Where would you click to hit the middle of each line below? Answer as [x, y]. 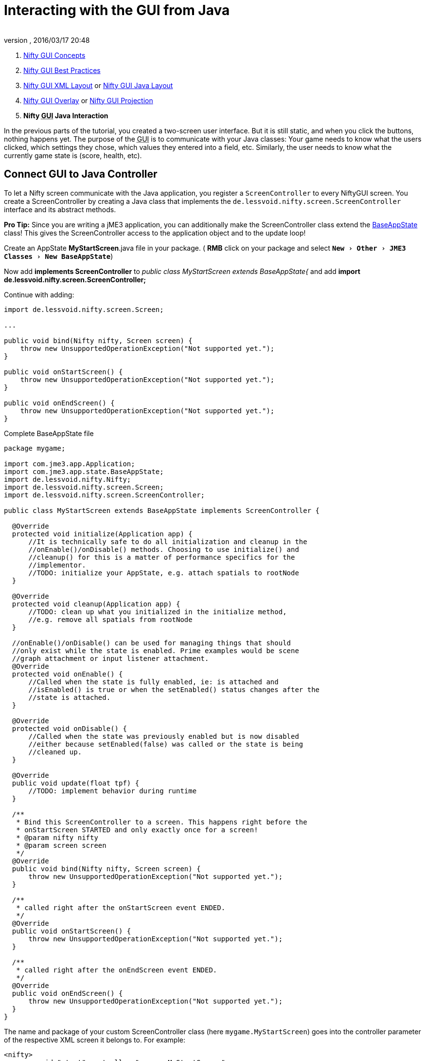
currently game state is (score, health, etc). [73, 155]
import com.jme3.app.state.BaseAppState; [84, 471]
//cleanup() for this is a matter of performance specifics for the [162, 557]
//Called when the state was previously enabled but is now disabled [164, 736]
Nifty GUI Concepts [54, 55]
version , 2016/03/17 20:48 [47, 40]
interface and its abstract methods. [60, 209]
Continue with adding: [39, 294]
